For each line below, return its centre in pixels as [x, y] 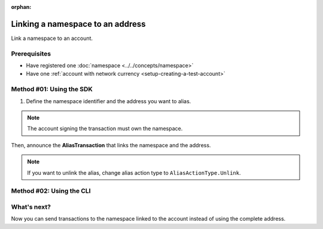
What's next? [31, 207]
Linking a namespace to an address [78, 24]
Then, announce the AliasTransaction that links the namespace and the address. [111, 145]
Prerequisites [31, 54]
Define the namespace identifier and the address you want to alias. [109, 101]
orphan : [21, 7]
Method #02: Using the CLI [51, 191]
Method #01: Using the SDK [52, 89]
